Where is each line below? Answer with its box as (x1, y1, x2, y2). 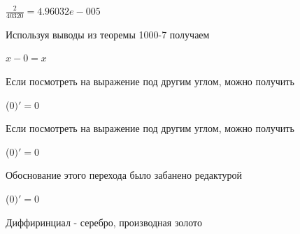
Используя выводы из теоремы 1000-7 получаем (6, 27, 210, 41)
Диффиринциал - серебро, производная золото (6, 214, 202, 229)
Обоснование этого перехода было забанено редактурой (6, 168, 243, 182)
